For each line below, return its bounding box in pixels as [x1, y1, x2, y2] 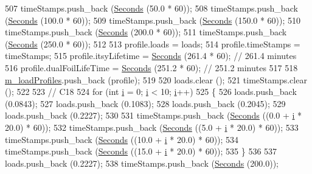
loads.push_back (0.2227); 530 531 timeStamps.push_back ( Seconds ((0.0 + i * [5, 109, 302, 122]
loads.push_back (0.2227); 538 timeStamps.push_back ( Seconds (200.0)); [5, 156, 279, 169]
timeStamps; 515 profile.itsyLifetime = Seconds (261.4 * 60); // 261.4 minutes [5, 49, 297, 62]
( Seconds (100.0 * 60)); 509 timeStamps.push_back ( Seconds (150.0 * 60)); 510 [5, 13, 301, 26]
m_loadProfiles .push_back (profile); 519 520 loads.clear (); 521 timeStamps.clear [5, 73, 307, 86]
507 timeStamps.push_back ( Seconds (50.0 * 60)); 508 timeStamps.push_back [5, 2, 298, 14]
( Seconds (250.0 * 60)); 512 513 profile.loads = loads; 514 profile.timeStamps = [5, 37, 300, 50]
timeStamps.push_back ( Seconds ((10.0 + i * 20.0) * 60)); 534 [5, 133, 239, 145]
